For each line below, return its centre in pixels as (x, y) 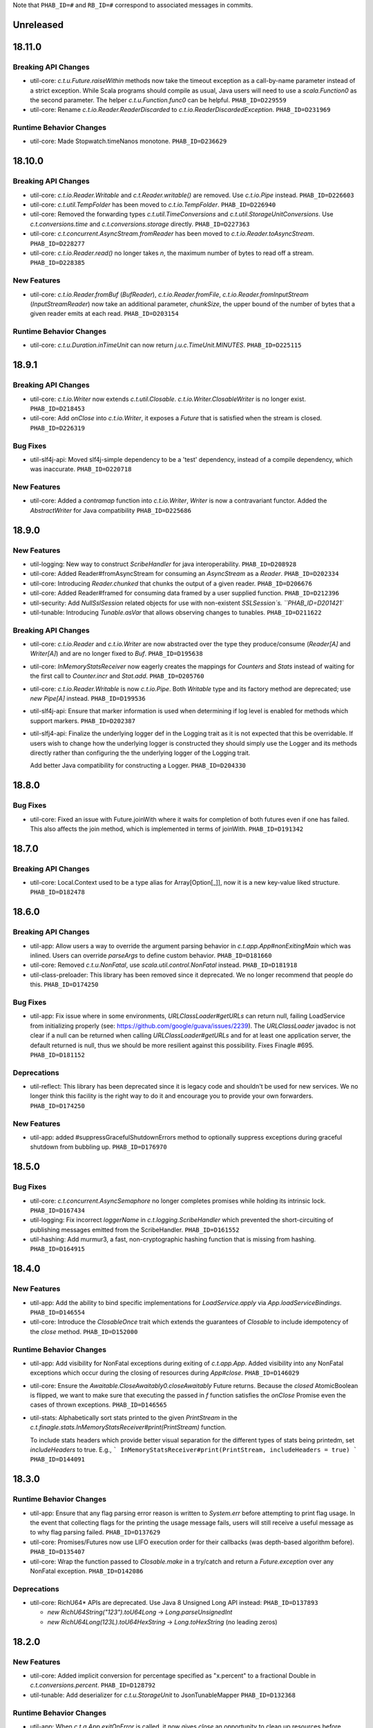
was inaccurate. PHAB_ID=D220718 (81, 469)
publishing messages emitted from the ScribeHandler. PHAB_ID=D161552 (135, 1230)
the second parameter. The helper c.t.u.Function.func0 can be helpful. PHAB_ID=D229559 (158, 100)
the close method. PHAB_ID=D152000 (84, 1331)
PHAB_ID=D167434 (58, 1210)
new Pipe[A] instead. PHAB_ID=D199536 (88, 699)
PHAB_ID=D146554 (58, 1312)
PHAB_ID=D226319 (58, 428)
